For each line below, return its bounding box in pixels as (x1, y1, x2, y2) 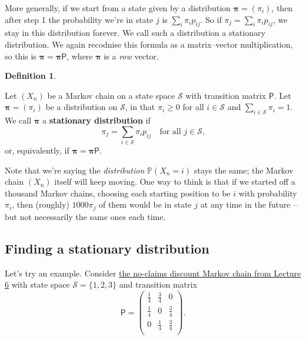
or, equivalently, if (5, 144, 69, 156)
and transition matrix (119, 278, 197, 291)
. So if (200, 13, 222, 25)
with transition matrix (185, 89, 267, 101)
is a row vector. (104, 49, 159, 62)
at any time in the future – (200, 198, 298, 211)
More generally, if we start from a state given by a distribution (5, 2, 231, 14)
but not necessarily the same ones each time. (5, 210, 166, 222)
